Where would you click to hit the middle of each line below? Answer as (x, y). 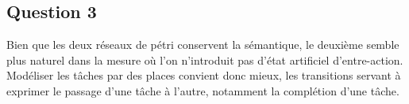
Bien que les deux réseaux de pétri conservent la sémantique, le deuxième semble (203, 45)
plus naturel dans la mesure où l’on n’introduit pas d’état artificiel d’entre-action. (205, 59)
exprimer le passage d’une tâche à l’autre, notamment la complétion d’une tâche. (203, 90)
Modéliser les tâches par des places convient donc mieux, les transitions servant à (204, 75)
